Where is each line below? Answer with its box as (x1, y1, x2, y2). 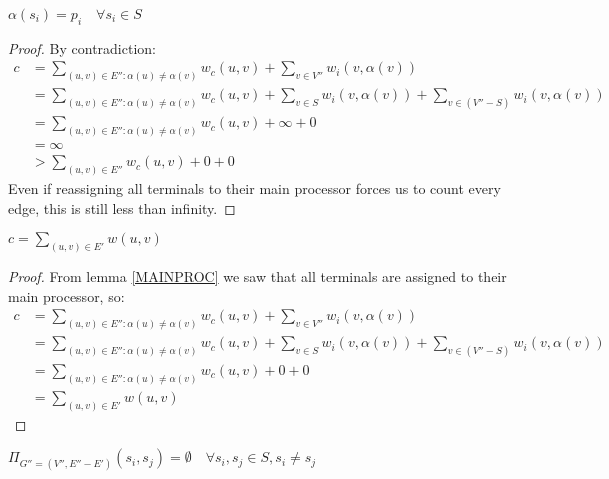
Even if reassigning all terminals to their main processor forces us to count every (8, 177, 501, 198)
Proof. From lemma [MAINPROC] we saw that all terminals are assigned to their (8, 266, 507, 287)
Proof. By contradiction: (8, 37, 156, 58)
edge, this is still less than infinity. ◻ (8, 197, 236, 218)
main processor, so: (8, 285, 125, 306)
